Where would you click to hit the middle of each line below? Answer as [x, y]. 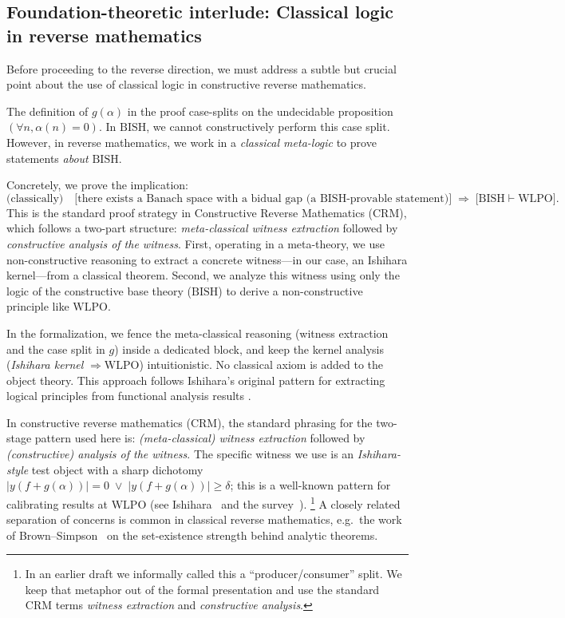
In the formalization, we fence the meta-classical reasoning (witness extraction [198, 333]
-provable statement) [398, 198]
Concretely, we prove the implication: [97, 185]
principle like [38, 306]
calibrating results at [57, 503]
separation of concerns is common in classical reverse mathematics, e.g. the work [204, 519]
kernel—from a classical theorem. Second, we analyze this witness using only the [203, 275]
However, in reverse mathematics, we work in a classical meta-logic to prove [192, 142]
